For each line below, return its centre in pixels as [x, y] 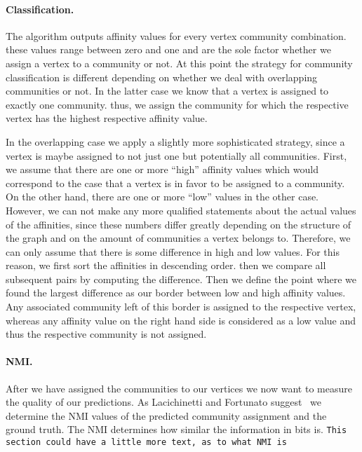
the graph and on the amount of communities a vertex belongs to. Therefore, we [178, 238]
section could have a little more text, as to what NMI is [146, 443]
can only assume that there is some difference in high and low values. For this [173, 251]
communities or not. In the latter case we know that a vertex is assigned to [167, 91]
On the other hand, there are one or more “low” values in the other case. [162, 197]
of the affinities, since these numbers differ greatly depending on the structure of [179, 224]
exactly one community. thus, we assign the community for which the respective [177, 104]
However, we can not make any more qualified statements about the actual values [181, 210]
